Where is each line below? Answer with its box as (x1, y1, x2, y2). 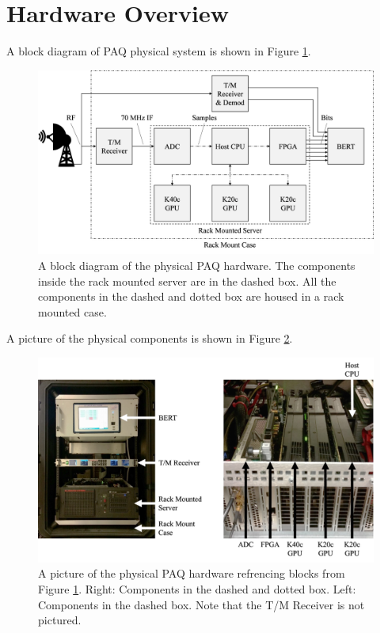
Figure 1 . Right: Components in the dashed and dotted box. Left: (38, 580, 356, 597)
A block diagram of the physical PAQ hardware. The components (38, 257, 355, 274)
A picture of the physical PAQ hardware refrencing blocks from (38, 565, 345, 582)
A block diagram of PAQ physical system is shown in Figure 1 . (6, 43, 311, 59)
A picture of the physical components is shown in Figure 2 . (6, 330, 293, 347)
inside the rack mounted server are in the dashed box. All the (38, 272, 336, 289)
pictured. (38, 612, 82, 628)
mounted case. (38, 303, 107, 320)
